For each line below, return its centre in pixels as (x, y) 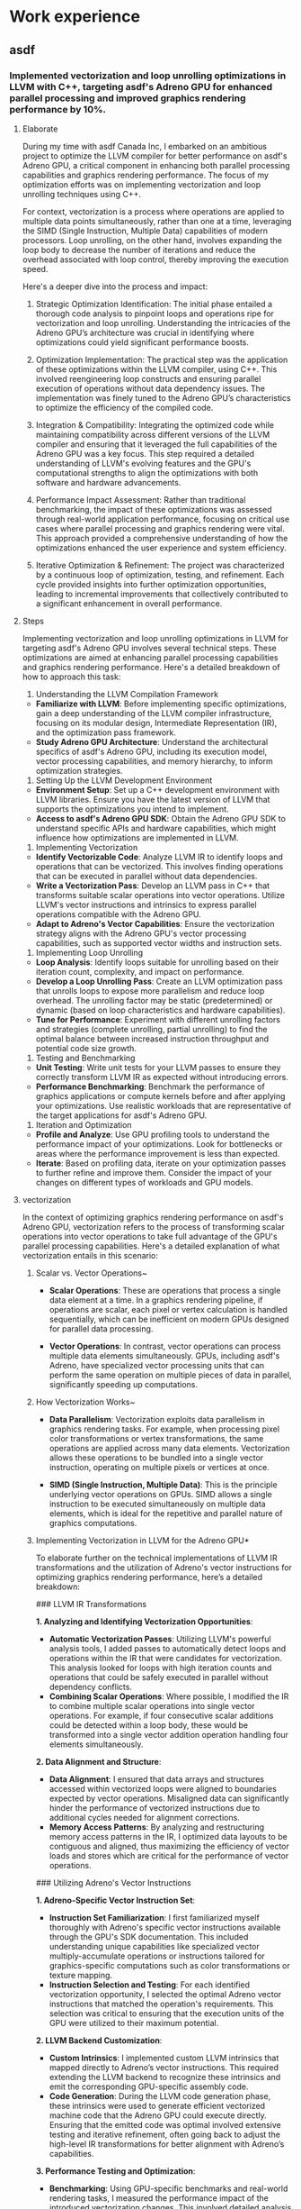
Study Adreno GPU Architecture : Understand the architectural (152, 741)
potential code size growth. (86, 1048)
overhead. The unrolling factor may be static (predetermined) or (154, 1000)
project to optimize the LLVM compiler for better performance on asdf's (155, 156)
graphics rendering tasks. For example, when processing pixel (164, 1429)
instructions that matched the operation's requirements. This (161, 2004)
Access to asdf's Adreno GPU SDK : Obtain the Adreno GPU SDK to (160, 818)
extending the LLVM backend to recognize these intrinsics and (165, 2077)
